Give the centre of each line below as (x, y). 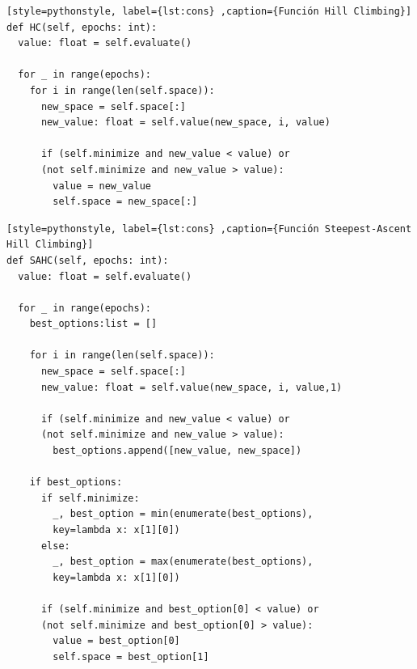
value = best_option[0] (116, 641)
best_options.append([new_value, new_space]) (177, 451)
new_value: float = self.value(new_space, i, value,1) (192, 387)
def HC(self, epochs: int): (82, 27)
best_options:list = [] (93, 324)
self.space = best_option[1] (131, 656)
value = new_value (102, 186)
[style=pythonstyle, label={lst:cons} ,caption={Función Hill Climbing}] (209, 11)
